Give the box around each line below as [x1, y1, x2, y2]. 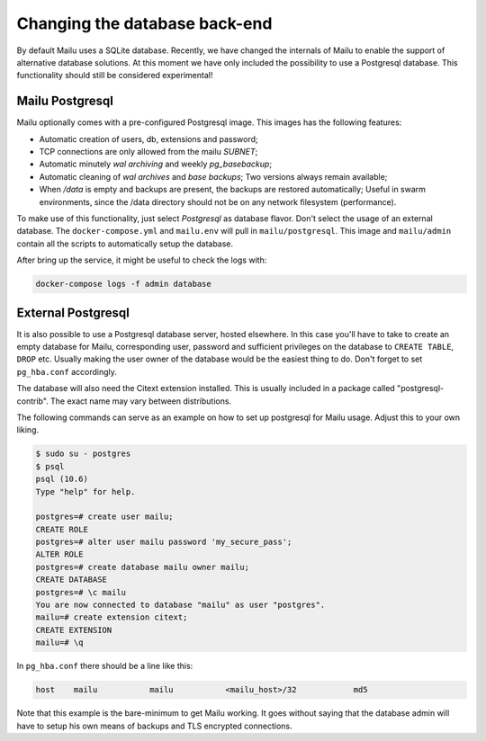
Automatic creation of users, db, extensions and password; [39, 133, 258, 144]
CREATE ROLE [35, 524, 89, 534]
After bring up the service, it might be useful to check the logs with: [16, 254, 267, 265]
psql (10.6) [35, 474, 89, 485]
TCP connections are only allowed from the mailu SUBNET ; [39, 147, 258, 157]
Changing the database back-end [16, 13, 273, 33]
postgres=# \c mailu [35, 587, 126, 597]
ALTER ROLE [35, 549, 84, 559]
